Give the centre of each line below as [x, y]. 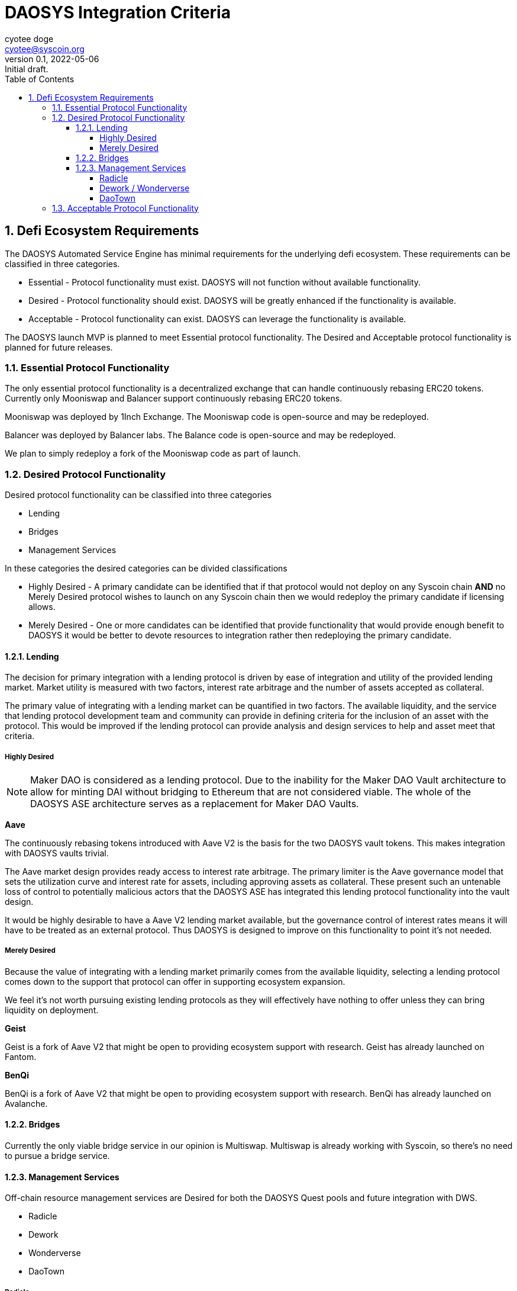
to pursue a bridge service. [57, 1156]
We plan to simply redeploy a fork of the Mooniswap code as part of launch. [153, 454]
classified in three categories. [62, 264]
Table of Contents [40, 79]
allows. [42, 607]
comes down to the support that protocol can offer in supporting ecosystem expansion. [175, 981]
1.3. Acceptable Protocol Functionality [125, 208]
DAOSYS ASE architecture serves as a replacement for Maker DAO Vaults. [195, 804]
